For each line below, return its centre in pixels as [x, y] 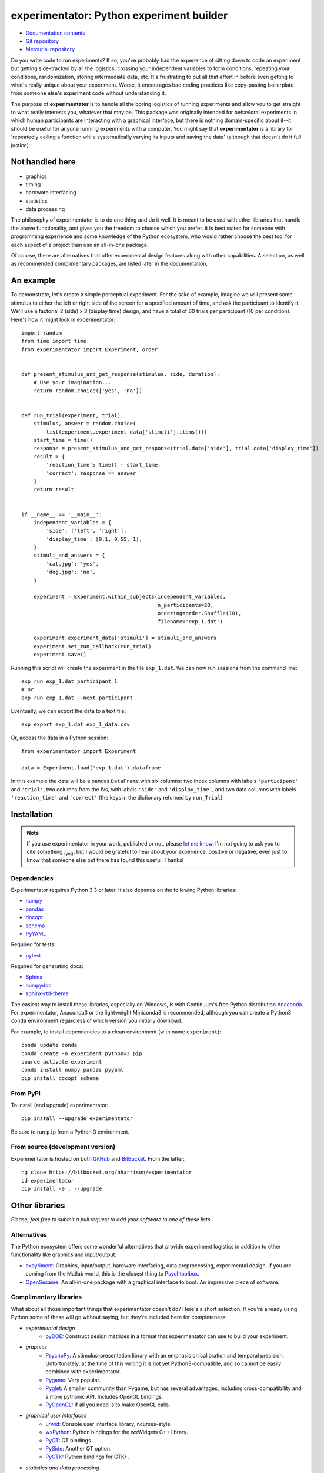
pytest [33, 955]
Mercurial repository [50, 49]
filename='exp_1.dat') [190, 621]
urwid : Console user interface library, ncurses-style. [109, 1424]
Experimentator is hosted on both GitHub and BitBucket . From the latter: [98, 1158]
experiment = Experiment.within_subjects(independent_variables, [130, 597]
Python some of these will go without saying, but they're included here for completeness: [119, 1317]
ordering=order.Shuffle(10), [199, 613]
